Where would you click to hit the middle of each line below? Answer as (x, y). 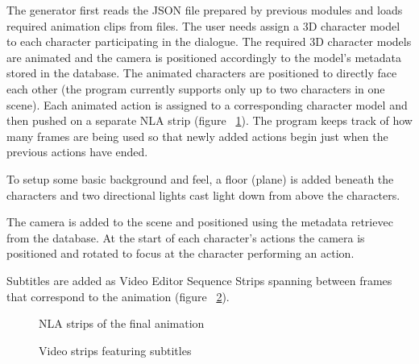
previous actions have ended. (77, 152)
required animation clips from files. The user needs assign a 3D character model (203, 25)
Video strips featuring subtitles (115, 350)
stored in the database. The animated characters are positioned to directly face (202, 73)
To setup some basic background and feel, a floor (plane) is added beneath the (200, 178)
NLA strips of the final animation (122, 323)
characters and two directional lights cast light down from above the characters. (203, 194)
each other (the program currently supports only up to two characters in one (196, 88)
